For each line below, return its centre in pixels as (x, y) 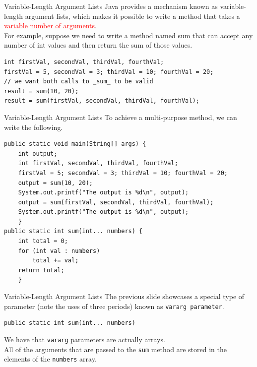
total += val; (56, 261)
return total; (41, 270)
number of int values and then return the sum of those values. (98, 45)
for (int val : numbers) (59, 251)
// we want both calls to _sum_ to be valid (79, 82)
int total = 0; (43, 241)
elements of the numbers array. (50, 359)
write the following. (33, 127)
